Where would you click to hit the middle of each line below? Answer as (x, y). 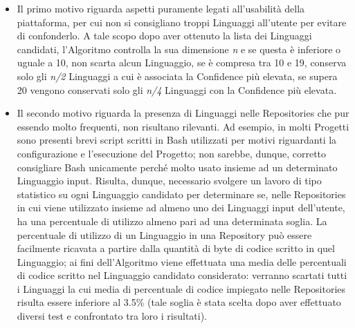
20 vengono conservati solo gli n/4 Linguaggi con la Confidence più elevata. (177, 89)
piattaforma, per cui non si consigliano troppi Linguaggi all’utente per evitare (182, 22)
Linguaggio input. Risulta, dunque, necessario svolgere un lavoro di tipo (169, 181)
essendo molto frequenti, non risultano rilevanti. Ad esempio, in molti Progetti (183, 126)
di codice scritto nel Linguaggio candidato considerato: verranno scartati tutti (182, 275)
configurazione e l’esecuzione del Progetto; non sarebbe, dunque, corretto (172, 153)
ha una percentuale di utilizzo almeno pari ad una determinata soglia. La (172, 221)
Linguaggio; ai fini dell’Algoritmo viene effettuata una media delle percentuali (182, 261)
